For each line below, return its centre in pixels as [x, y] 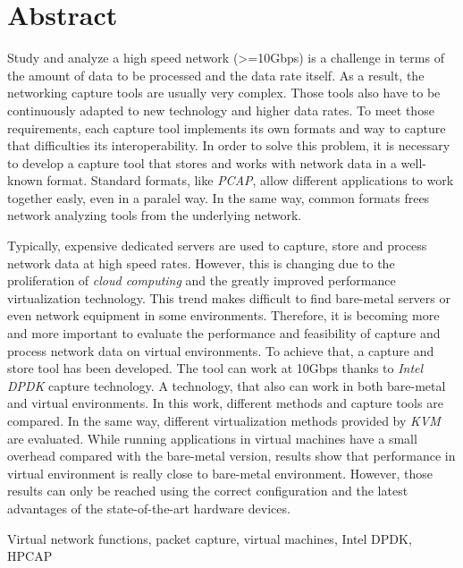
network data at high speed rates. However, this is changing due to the [201, 263]
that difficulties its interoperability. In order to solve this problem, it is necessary [229, 145]
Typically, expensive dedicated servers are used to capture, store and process [217, 246]
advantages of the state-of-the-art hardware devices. [149, 508]
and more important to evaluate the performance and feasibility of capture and [224, 333]
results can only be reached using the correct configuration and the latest [208, 491]
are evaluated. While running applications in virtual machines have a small [212, 438]
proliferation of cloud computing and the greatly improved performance [202, 280]
